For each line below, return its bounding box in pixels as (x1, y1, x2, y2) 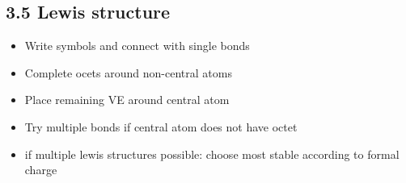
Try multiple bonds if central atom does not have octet (24, 118, 298, 135)
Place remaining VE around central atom (24, 91, 230, 108)
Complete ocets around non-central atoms (24, 64, 232, 81)
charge (24, 161, 57, 178)
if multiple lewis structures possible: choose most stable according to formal (24, 145, 400, 162)
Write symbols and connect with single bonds (24, 37, 250, 54)
